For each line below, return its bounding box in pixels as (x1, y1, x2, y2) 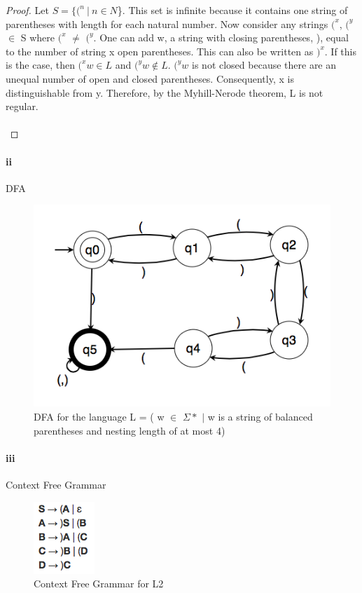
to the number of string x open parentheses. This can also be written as (6, 43, 314, 58)
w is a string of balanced (207, 409, 313, 423)
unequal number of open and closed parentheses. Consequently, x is (6, 71, 294, 86)
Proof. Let (6, 3, 49, 17)
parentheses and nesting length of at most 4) (34, 423, 225, 437)
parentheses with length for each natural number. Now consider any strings (6, 16, 328, 31)
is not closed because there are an (192, 57, 337, 72)
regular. (6, 99, 39, 114)
